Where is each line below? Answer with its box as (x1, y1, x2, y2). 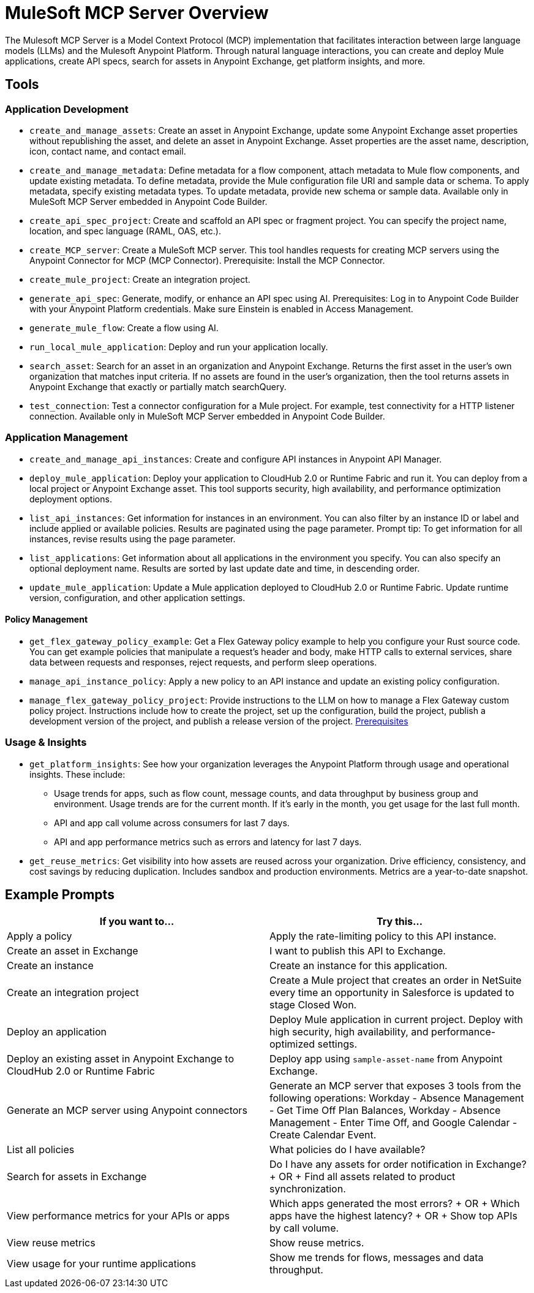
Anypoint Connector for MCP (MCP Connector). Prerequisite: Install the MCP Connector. (29, 255, 385, 266)
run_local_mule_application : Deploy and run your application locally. (29, 341, 328, 352)
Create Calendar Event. (269, 1128, 377, 1141)
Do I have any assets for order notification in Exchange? (269, 1157, 527, 1170)
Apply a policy (7, 929, 72, 942)
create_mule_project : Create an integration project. (29, 274, 250, 285)
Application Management (5, 431, 128, 444)
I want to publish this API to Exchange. (269, 944, 446, 957)
